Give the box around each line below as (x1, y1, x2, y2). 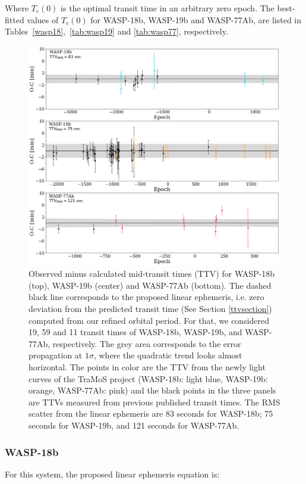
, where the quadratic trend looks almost (93, 349, 242, 361)
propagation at (29, 349, 83, 361)
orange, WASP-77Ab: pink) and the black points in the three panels (29, 384, 276, 396)
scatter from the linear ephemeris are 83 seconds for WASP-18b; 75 (29, 407, 273, 420)
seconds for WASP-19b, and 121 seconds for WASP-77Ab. (29, 419, 239, 432)
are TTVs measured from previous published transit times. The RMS (29, 395, 280, 408)
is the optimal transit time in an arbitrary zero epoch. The (61, 2, 275, 14)
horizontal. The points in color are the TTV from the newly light (29, 361, 266, 373)
